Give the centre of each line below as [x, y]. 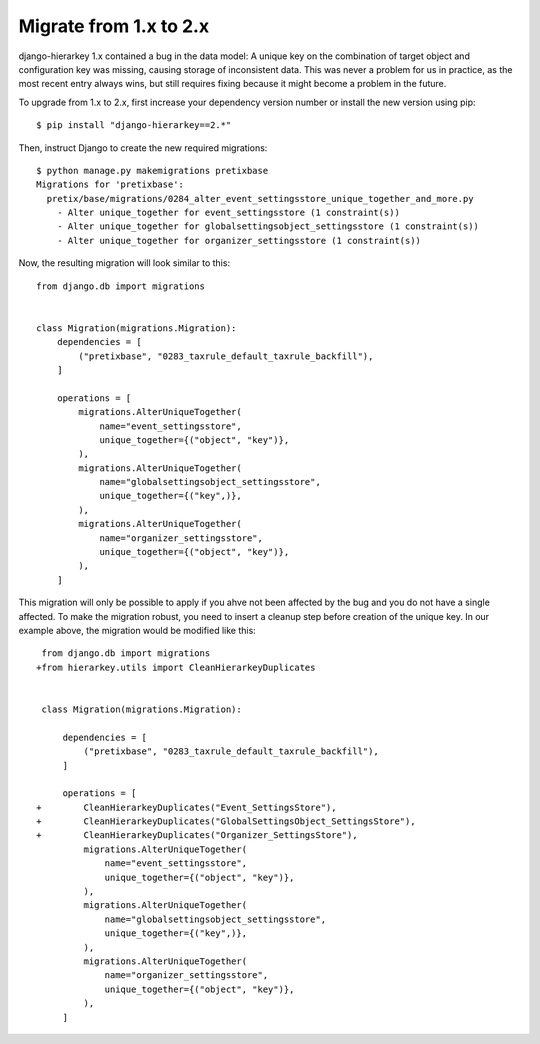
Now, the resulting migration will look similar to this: [124, 263]
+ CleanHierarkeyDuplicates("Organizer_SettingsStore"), [197, 835]
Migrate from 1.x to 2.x [114, 26]
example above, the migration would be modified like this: [137, 630]
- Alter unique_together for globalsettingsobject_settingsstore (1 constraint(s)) [268, 226]
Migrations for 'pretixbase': [110, 184]
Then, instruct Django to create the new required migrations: [143, 147]
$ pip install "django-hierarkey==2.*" [134, 125]
